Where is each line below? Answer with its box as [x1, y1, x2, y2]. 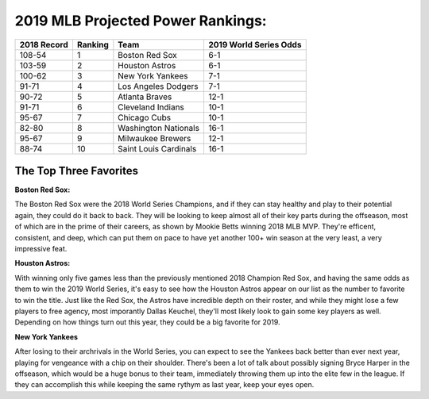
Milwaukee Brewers [118, 132, 191, 144]
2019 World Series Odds [207, 39, 302, 50]
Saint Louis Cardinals [118, 143, 197, 154]
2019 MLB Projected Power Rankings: [14, 12, 267, 29]
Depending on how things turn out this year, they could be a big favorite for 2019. [14, 317, 281, 327]
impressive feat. [14, 244, 68, 254]
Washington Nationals [118, 122, 200, 133]
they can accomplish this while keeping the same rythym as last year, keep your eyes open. [14, 380, 315, 389]
